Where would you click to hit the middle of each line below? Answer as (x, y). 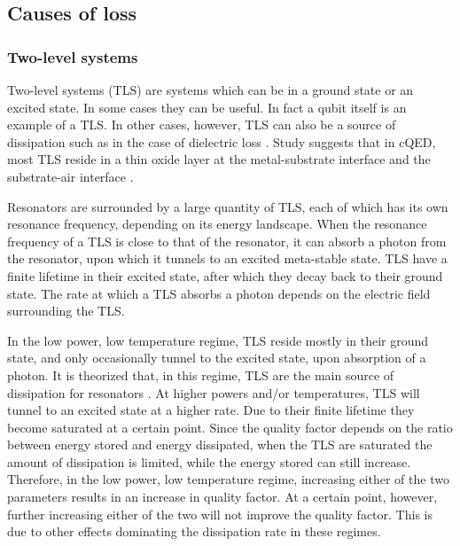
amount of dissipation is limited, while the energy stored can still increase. (209, 461)
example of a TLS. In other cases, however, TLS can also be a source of (202, 125)
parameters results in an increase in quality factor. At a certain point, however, (222, 497)
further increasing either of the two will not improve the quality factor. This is (220, 514)
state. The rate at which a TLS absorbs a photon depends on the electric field (219, 293)
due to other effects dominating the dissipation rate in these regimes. (194, 531)
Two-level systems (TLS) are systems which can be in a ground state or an (211, 90)
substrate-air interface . (70, 176)
